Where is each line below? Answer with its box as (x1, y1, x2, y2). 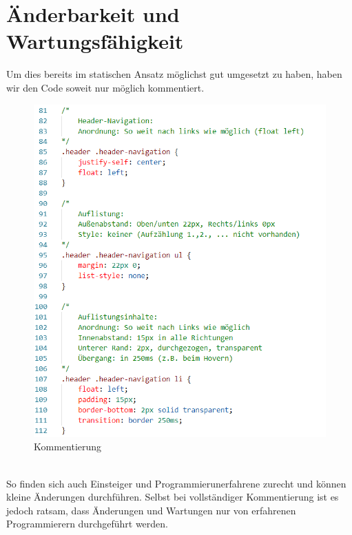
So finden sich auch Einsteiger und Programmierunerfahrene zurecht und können (6, 476, 346, 490)
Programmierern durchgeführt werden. (6, 516, 169, 531)
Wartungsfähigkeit (6, 27, 184, 55)
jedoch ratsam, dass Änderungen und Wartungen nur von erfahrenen (6, 503, 296, 517)
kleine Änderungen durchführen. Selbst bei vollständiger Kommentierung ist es (6, 490, 339, 504)
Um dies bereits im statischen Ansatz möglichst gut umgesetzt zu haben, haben (6, 67, 342, 81)
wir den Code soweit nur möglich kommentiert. (6, 80, 205, 94)
